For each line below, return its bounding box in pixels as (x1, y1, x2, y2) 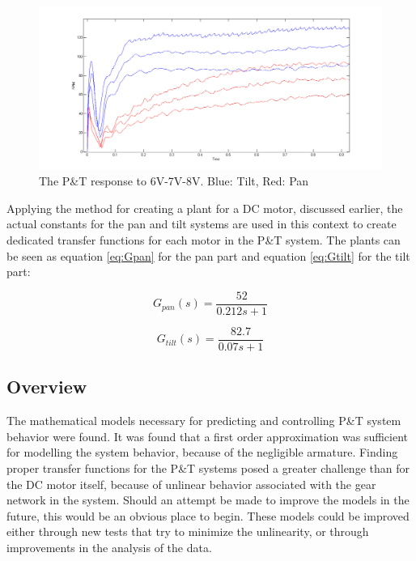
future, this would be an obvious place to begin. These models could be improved (6, 507, 410, 524)
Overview (6, 374, 87, 399)
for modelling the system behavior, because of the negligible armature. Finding (6, 444, 398, 461)
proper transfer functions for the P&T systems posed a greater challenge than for (6, 459, 410, 476)
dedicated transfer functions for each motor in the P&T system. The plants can (6, 232, 401, 249)
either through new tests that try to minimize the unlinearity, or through (6, 523, 369, 540)
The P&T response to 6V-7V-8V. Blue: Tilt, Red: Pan (39, 172, 309, 189)
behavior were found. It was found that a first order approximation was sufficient (6, 427, 409, 444)
